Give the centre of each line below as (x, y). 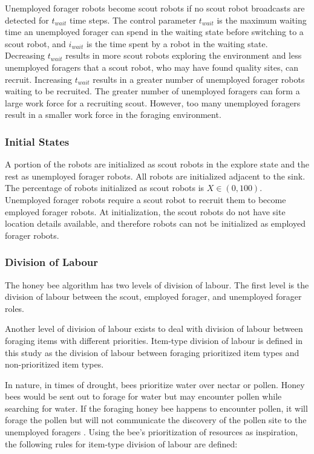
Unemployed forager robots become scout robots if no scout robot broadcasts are (155, 8)
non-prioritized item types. (54, 364)
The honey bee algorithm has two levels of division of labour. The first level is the (157, 284)
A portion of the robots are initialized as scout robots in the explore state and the (157, 164)
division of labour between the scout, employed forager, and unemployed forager (153, 297)
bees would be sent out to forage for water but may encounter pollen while (143, 396)
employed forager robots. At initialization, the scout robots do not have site (145, 211)
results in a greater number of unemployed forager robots (199, 79)
